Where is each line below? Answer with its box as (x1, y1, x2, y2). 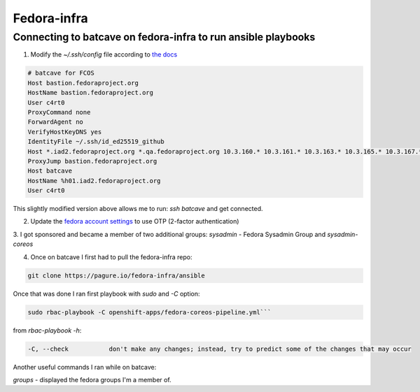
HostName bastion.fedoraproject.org (27, 89, 154, 97)
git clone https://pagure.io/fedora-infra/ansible (27, 271, 206, 280)
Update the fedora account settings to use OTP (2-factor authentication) (30, 217, 239, 226)
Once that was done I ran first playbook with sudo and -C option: (13, 289, 200, 298)
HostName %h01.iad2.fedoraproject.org (27, 177, 161, 184)
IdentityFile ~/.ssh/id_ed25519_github (27, 138, 164, 146)
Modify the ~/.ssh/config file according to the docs (30, 50, 178, 59)
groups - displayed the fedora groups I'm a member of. (13, 375, 171, 384)
